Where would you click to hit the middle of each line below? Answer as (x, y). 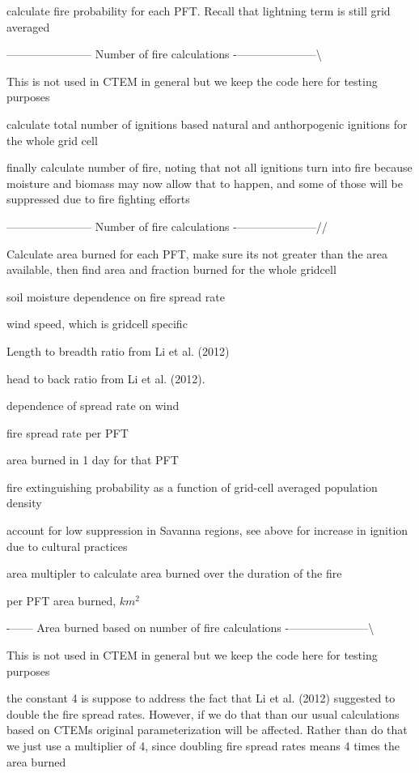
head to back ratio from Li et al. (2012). (106, 378)
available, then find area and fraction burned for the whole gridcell (171, 269)
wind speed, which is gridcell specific (97, 324)
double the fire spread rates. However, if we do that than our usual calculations (203, 713)
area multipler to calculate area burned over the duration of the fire (174, 573)
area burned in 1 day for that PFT (93, 460)
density (24, 503)
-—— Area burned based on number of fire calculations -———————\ (190, 628)
